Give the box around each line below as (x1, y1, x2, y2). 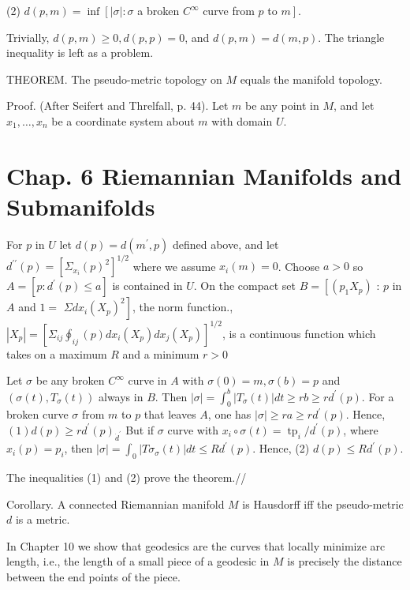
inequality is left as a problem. (6, 44, 154, 61)
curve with (167, 421, 219, 438)
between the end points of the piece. (6, 569, 181, 585)
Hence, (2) (259, 440, 310, 457)
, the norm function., (132, 299, 233, 315)
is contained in (112, 277, 183, 294)
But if (125, 421, 155, 438)
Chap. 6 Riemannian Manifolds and (6, 159, 402, 191)
